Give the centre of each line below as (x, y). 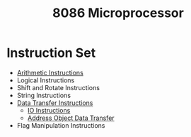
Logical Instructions (46, 80)
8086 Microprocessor (118, 13)
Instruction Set (51, 53)
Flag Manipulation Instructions (61, 125)
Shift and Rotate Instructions (58, 87)
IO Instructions (49, 110)
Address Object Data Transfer (71, 118)
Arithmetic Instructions (50, 72)
